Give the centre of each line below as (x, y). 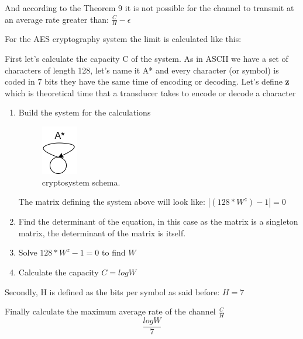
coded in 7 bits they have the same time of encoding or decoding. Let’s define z (147, 81)
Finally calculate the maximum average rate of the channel (110, 311)
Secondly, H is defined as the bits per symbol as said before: (112, 291)
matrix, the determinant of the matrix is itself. (102, 233)
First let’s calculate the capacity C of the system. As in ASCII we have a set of (147, 59)
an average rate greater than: (57, 19)
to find (114, 252)
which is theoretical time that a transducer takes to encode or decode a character (150, 92)
